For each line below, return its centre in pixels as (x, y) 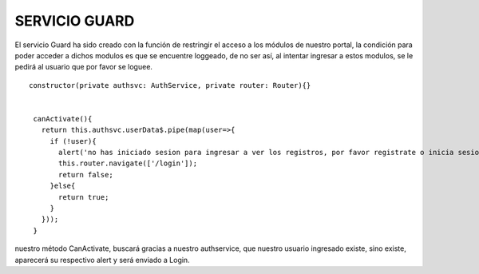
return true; (84, 197)
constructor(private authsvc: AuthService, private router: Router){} (170, 85)
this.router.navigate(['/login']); (128, 163)
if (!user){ (73, 141)
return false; (86, 175)
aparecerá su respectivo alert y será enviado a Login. (103, 260)
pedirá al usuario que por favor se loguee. (84, 67)
